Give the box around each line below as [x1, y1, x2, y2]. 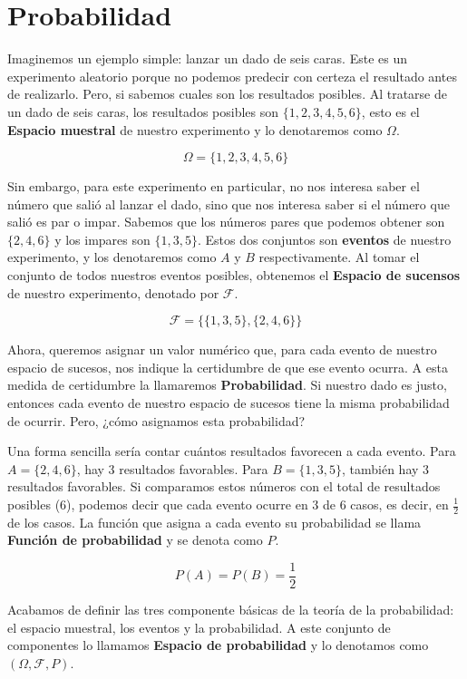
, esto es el [361, 102, 420, 121]
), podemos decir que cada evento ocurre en [66, 495, 308, 513]
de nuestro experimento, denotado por [7, 283, 219, 302]
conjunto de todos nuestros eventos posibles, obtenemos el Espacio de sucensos [7, 266, 461, 285]
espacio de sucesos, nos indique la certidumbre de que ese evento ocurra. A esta [7, 357, 448, 376]
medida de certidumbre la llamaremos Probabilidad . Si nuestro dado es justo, [7, 375, 447, 394]
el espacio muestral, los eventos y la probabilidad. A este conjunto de [7, 617, 391, 636]
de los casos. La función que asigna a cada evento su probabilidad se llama [7, 512, 422, 531]
